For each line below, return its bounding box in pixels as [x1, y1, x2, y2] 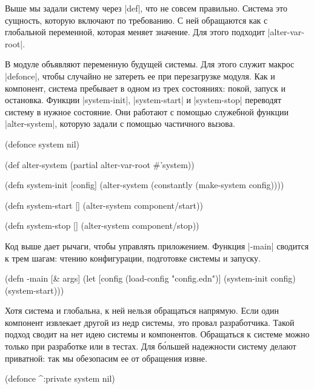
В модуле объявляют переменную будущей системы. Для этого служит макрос [5, 58, 295, 70]
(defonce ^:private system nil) [5, 372, 115, 385]
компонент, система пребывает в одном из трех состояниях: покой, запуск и [5, 81, 286, 94]
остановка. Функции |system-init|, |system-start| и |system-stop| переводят [5, 93, 281, 106]
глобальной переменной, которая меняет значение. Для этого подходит [5, 25, 265, 38]
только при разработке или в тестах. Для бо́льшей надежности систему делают [5, 340, 296, 353]
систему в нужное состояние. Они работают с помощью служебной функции [5, 105, 289, 118]
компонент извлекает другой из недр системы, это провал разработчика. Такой [5, 316, 295, 328]
